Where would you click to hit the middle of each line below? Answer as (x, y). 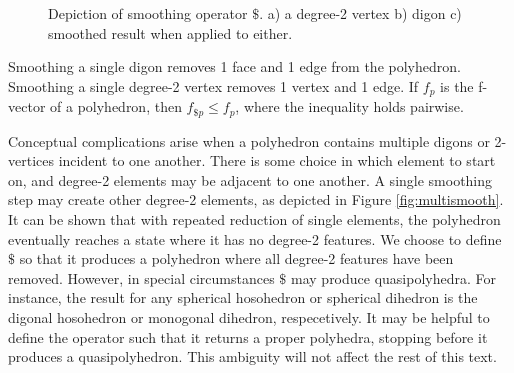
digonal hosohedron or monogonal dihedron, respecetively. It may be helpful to (249, 317)
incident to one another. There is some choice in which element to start (277, 160)
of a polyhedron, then (116, 106)
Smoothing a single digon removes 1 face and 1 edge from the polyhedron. (234, 66)
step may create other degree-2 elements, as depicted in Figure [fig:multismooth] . (256, 199)
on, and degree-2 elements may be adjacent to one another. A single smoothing (250, 179)
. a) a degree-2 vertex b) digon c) (360, 13)
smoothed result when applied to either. (170, 32)
